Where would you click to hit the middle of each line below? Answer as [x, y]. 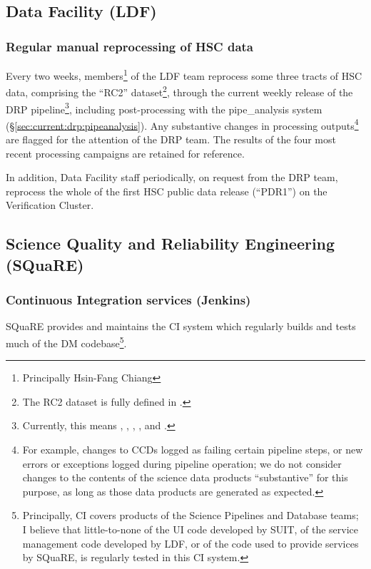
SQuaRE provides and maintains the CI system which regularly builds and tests [181, 326]
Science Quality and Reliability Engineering [171, 244]
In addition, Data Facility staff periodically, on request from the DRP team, [172, 177]
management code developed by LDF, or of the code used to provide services [190, 543]
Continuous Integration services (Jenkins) [128, 300]
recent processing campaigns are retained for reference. [125, 153]
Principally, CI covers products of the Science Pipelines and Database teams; [190, 515]
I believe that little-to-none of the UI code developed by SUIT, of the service [190, 529]
